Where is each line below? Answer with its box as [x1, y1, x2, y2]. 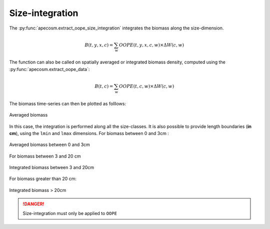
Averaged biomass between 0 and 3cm [9, 141, 90, 147]
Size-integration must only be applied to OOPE [22, 210, 117, 216]
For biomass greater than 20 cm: [9, 175, 77, 182]
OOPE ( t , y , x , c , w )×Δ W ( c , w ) [119, 42, 184, 47]
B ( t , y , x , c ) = [84, 42, 113, 47]
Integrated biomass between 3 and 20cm [9, 164, 94, 170]
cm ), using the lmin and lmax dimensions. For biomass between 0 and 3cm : [9, 130, 169, 136]
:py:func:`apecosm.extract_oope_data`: [9, 66, 90, 72]
